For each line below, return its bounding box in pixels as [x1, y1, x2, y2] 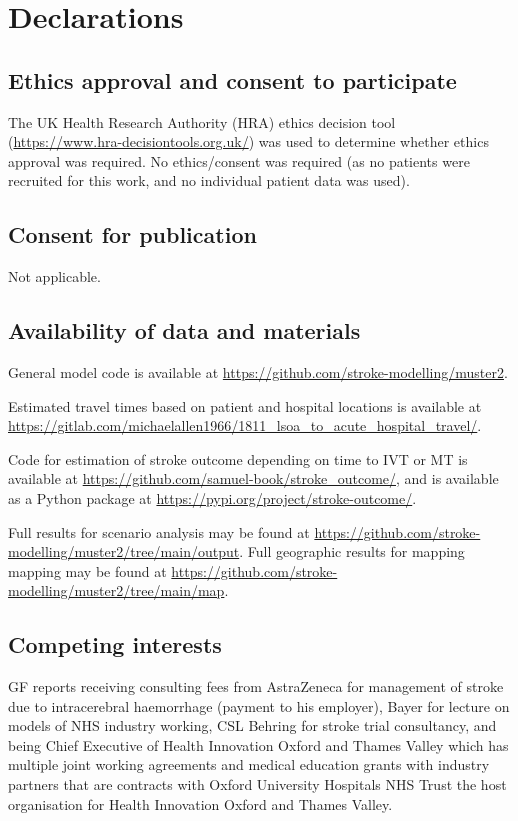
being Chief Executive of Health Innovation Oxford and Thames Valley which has [8, 734, 509, 755]
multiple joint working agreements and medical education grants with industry [8, 754, 490, 775]
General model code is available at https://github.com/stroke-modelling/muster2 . [8, 361, 508, 382]
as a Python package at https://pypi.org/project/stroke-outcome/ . [8, 487, 417, 508]
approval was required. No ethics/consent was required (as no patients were [8, 150, 470, 171]
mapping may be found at [8, 560, 167, 581]
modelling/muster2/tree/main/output [8, 541, 240, 562]
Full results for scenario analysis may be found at [8, 521, 310, 542]
